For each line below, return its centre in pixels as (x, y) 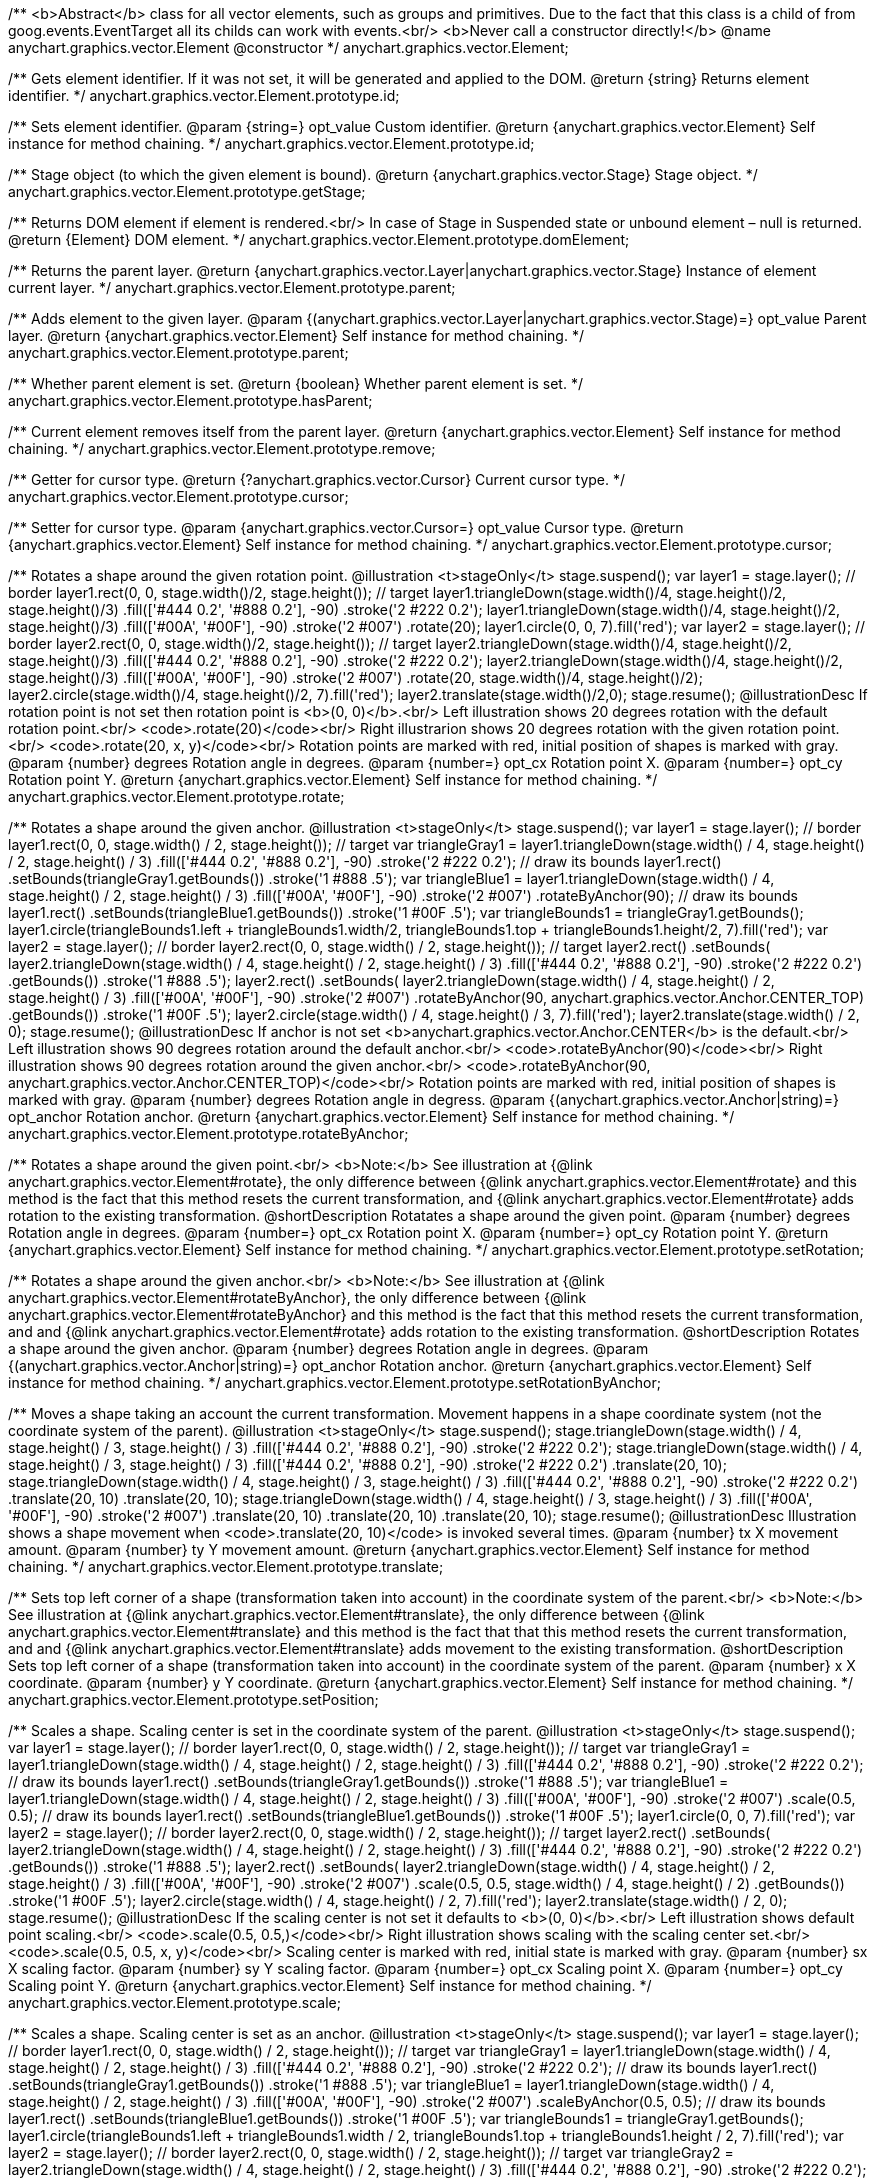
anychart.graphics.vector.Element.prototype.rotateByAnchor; (208, 1133)
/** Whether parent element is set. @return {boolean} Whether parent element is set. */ (295, 383)
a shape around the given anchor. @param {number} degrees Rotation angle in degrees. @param (328, 1348)
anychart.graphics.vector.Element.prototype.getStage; (187, 191)
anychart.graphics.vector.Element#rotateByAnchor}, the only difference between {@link (297, 1297)
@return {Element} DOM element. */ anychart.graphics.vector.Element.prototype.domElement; (319, 239)
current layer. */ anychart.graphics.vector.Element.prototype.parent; (232, 287)
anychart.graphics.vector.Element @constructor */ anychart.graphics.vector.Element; (288, 47)
